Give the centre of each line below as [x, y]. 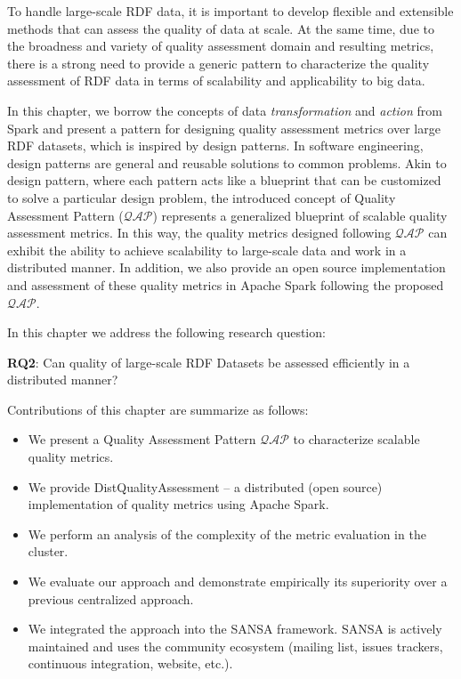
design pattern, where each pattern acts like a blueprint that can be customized [224, 180]
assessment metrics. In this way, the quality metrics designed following [199, 233]
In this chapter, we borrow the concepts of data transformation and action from [225, 110]
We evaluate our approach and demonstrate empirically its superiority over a [238, 582]
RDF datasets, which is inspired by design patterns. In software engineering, [215, 145]
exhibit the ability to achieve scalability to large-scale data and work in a [207, 250]
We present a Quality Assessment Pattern [142, 439]
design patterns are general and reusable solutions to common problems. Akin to [227, 162]
